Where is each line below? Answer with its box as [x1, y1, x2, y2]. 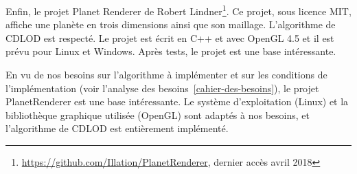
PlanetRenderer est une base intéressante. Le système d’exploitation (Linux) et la [5, 94, 349, 109]
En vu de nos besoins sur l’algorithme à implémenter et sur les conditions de [5, 67, 327, 82]
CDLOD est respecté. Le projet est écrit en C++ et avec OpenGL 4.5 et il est [5, 30, 334, 45]
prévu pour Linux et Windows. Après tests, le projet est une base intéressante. [5, 44, 336, 58]
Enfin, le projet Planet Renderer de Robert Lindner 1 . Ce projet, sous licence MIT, [5, 2, 352, 18]
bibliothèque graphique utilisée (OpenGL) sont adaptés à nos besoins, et [5, 107, 310, 122]
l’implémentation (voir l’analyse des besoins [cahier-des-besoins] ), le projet [5, 80, 319, 95]
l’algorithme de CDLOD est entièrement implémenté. [5, 121, 229, 135]
